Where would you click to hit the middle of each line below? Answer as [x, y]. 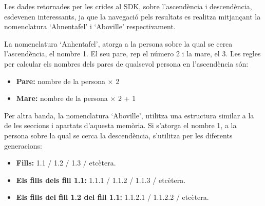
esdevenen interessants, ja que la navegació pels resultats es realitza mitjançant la [132, 16]
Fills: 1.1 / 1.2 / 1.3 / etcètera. [66, 163]
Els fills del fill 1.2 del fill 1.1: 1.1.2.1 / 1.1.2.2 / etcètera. [112, 197]
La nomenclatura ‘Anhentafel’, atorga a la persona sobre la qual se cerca [118, 43]
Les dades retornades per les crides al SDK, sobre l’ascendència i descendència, [128, 6]
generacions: [23, 145]
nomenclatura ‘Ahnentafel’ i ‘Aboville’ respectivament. [90, 26]
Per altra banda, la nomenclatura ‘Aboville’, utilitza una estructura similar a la [129, 115]
